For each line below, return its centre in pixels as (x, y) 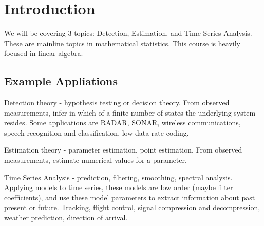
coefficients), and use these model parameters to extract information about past (130, 197)
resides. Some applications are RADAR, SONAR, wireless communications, (122, 123)
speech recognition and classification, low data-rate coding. (97, 132)
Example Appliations (61, 81)
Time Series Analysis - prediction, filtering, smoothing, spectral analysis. (118, 177)
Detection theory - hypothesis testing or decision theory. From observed (117, 102)
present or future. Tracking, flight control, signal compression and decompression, (132, 207)
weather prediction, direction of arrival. (66, 218)
